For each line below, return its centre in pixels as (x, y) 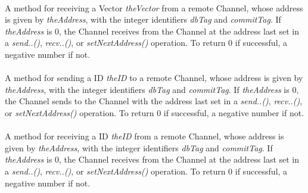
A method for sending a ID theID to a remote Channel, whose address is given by (154, 78)
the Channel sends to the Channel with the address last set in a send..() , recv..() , (154, 101)
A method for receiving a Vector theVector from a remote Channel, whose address (154, 7)
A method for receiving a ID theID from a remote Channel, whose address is (144, 136)
